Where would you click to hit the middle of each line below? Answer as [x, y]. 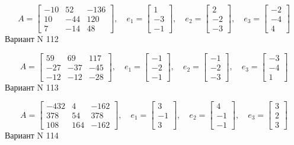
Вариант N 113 [32, 87]
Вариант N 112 [32, 39]
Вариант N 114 [32, 135]
